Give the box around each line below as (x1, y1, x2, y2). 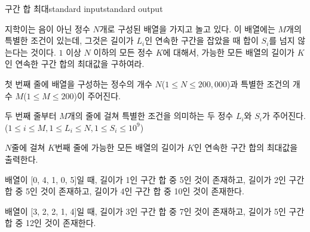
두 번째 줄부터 (5, 109, 57, 122)
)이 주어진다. (73, 89, 121, 102)
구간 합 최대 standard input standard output (5, 2, 163, 14)
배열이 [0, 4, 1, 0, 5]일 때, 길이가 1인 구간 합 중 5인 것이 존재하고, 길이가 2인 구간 (5, 173, 305, 185)
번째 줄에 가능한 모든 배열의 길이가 (54, 141, 185, 154)
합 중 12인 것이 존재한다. (5, 216, 96, 229)
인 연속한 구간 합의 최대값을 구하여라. (5, 57, 145, 70)
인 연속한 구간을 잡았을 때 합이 (145, 34, 259, 47)
